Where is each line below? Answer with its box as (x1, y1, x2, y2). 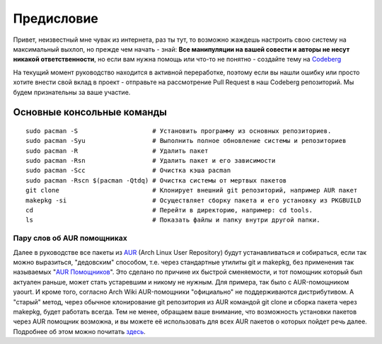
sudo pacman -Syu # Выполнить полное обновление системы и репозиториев (25, 137, 347, 145)
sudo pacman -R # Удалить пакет (25, 147, 209, 155)
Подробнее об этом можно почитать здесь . (13, 327, 146, 336)
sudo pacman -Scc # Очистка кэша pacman (25, 166, 231, 175)
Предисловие (13, 11, 98, 26)
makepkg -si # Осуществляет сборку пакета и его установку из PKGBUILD (25, 196, 361, 205)
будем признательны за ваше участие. (13, 88, 131, 96)
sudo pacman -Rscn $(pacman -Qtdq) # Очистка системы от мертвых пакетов (25, 176, 287, 184)
